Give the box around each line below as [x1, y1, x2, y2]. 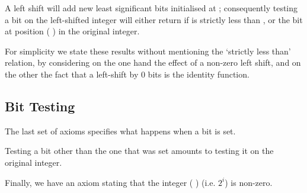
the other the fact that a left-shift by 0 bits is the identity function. [5, 67, 250, 80]
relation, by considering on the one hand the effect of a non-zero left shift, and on [5, 56, 301, 69]
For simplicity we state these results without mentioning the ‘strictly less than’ [5, 44, 291, 57]
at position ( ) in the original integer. [5, 25, 140, 37]
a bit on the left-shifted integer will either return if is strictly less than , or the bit [5, 13, 303, 25]
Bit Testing [5, 96, 75, 115]
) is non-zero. [225, 176, 273, 188]
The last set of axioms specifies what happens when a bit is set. [5, 124, 236, 137]
